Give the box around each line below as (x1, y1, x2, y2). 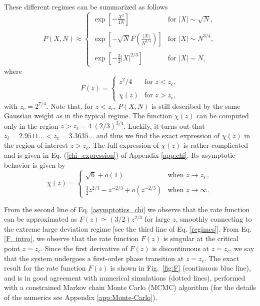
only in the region (4, 120, 58, 131)
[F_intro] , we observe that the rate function (4, 233, 139, 244)
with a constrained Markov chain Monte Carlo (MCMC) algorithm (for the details (4, 282, 256, 293)
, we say (229, 243, 254, 253)
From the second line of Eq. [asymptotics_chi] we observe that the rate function (4, 204, 250, 214)
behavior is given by (4, 159, 65, 170)
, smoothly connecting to (175, 214, 252, 224)
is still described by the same (151, 100, 240, 111)
